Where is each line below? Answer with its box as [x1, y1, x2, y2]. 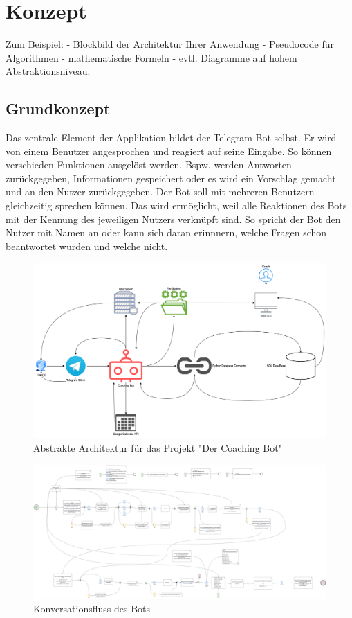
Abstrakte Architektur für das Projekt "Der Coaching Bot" [33, 441, 282, 455]
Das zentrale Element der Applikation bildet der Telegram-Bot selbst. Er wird [6, 130, 337, 145]
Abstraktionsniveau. [6, 64, 91, 78]
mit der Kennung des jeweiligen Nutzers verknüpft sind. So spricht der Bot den [6, 211, 341, 226]
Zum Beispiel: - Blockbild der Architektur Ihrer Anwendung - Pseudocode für [6, 37, 335, 51]
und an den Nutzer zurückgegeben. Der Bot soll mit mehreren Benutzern [6, 184, 315, 199]
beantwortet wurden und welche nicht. [6, 238, 168, 253]
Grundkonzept [6, 98, 111, 119]
